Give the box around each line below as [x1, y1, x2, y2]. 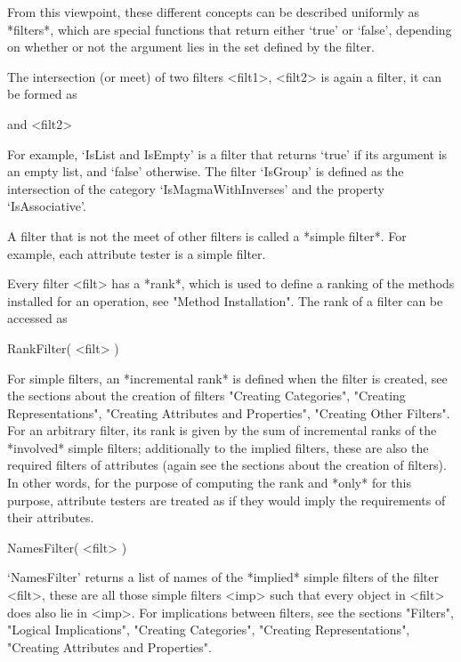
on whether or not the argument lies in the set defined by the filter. [7, 37, 375, 56]
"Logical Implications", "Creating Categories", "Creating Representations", [7, 620, 410, 639]
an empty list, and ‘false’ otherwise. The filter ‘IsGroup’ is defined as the [7, 162, 404, 181]
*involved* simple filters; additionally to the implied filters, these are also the [7, 438, 429, 456]
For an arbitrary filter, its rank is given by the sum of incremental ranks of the [7, 421, 437, 440]
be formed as [7, 85, 77, 103]
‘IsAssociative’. [7, 197, 86, 215]
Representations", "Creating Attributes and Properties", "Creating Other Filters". [7, 403, 450, 422]
